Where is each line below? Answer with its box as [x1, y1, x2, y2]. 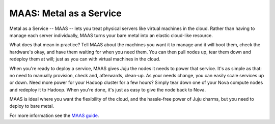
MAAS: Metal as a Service [9, 8, 122, 19]
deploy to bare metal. [9, 103, 54, 109]
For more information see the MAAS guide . [9, 112, 99, 118]
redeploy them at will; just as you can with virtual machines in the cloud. [9, 56, 160, 62]
